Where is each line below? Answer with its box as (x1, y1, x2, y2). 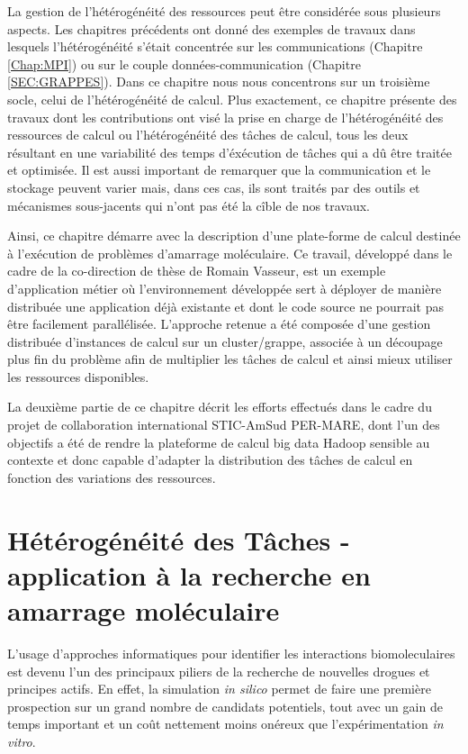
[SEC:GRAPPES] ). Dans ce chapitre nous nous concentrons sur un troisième (7, 72, 430, 91)
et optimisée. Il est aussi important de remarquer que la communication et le (7, 160, 431, 179)
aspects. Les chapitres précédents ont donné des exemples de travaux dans (7, 19, 416, 38)
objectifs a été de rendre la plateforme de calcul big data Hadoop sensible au (7, 432, 430, 451)
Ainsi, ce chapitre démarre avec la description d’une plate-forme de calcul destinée (7, 226, 461, 245)
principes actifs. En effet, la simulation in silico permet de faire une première (7, 679, 431, 698)
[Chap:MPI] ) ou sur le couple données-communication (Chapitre (7, 54, 361, 73)
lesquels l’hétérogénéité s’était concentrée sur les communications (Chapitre (7, 37, 423, 56)
